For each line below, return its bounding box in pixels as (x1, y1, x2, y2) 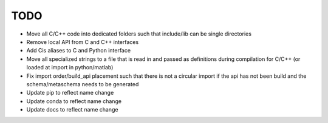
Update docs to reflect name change (26, 106, 118, 113)
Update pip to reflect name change (26, 89, 114, 96)
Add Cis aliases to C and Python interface (26, 47, 131, 54)
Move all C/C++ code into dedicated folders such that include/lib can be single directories (26, 30, 252, 37)
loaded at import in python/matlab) (26, 64, 114, 71)
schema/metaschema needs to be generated (26, 80, 139, 87)
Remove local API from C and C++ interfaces (26, 38, 139, 45)
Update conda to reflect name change (26, 97, 121, 105)
